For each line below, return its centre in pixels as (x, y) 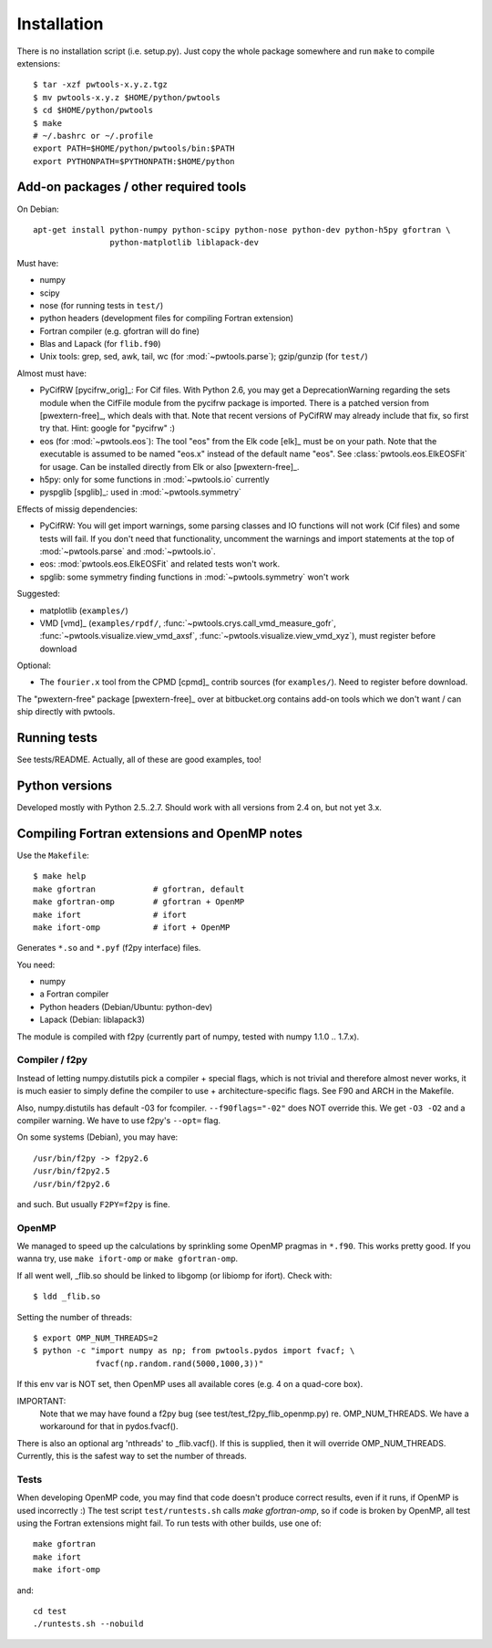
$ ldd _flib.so (67, 1297)
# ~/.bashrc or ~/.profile (93, 136)
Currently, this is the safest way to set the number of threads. (132, 1456)
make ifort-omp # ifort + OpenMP (132, 927)
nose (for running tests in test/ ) (102, 305)
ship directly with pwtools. (66, 712)
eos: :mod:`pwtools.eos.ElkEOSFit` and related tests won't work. (160, 564)
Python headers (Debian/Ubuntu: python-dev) (126, 1007)
